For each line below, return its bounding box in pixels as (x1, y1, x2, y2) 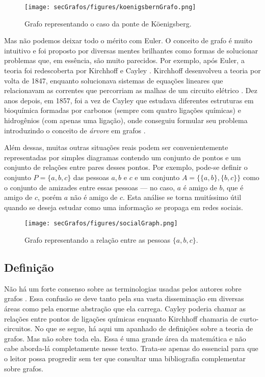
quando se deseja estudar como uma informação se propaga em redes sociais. (4, 201, 243, 212)
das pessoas (73, 171, 109, 182)
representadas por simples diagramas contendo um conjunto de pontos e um (4, 152, 241, 162)
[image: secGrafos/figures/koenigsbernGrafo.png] (24, 4, 196, 11)
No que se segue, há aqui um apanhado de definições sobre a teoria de (35, 323, 253, 334)
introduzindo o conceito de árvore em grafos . (4, 125, 146, 135)
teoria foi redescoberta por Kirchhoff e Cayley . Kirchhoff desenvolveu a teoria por (4, 65, 261, 76)
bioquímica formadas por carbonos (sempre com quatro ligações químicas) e (4, 105, 241, 115)
